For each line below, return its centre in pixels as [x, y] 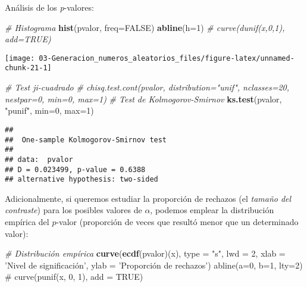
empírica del [27, 222]
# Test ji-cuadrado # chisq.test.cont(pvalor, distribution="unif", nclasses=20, [147, 87]
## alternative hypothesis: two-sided [82, 180]
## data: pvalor [39, 159]
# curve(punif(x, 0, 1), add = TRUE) [74, 277]
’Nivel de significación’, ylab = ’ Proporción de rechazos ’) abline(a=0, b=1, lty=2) [154, 265]
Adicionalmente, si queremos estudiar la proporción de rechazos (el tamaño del [148, 198]
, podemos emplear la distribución [212, 210]
